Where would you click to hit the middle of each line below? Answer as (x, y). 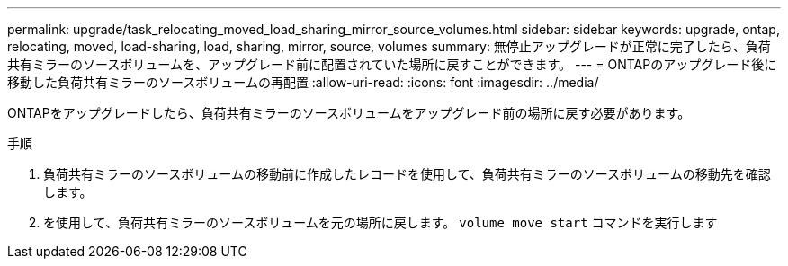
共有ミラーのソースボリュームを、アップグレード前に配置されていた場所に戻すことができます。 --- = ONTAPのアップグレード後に (392, 64)
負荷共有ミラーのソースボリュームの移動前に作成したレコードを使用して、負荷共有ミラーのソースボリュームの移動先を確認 (407, 174)
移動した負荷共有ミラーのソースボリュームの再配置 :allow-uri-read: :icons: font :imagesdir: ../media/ (303, 82)
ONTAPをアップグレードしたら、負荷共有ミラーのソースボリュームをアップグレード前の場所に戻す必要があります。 (349, 113)
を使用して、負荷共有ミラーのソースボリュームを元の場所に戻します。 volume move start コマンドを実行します (381, 222)
